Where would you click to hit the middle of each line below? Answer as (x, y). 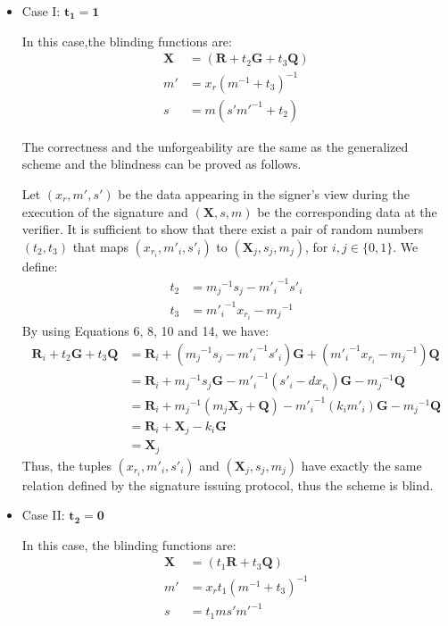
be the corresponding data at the (347, 211)
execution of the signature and (105, 211)
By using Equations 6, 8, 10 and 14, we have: (145, 330)
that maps (100, 246)
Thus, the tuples (66, 465)
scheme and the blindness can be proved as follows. (162, 164)
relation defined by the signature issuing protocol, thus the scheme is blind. (228, 484)
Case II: (43, 515)
